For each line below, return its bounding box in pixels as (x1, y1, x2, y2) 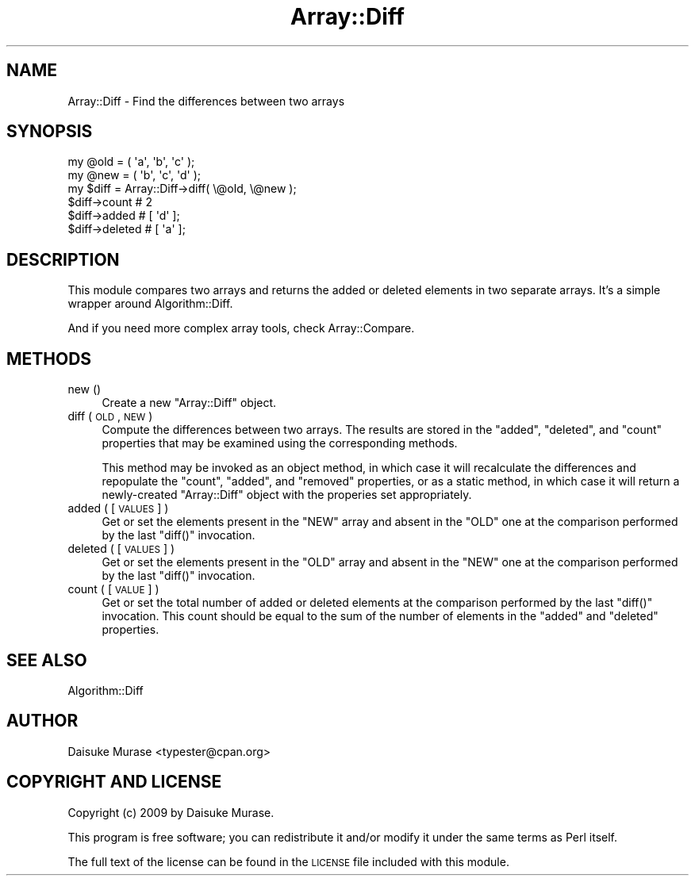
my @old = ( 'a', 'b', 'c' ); (67, 155, 195, 169)
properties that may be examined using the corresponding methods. (102, 436, 458, 451)
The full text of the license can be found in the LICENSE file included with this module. (67, 854, 509, 869)
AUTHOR (6, 711, 79, 731)
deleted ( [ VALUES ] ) (67, 542, 175, 556)
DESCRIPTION (6, 249, 120, 270)
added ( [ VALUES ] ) (67, 501, 169, 516)
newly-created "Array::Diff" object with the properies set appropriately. (102, 488, 472, 502)
